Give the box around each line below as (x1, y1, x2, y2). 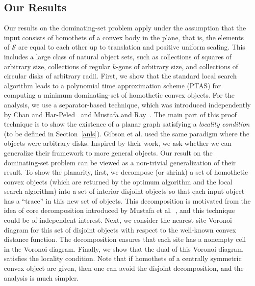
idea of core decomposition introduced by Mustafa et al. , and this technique (4, 205, 235, 215)
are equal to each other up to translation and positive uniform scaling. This (18, 42, 245, 52)
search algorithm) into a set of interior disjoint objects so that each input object (4, 186, 245, 196)
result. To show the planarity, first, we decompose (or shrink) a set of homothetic (4, 167, 248, 177)
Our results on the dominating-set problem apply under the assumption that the (4, 23, 246, 33)
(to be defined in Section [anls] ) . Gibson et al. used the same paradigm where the (4, 128, 250, 138)
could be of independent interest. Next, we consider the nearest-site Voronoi (4, 215, 232, 225)
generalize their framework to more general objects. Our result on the (4, 147, 213, 157)
